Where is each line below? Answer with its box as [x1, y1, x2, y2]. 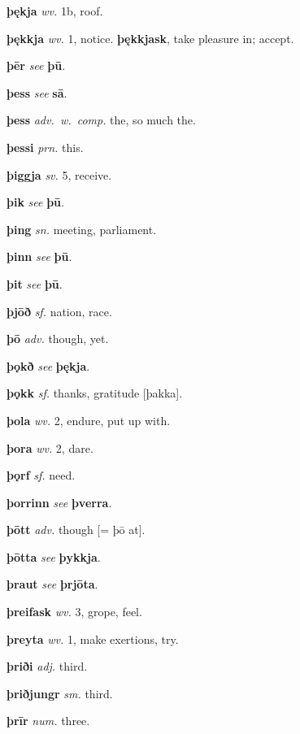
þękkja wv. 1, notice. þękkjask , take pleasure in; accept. [7, 29, 294, 46]
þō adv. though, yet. [7, 330, 109, 347]
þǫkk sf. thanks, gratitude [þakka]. [7, 384, 183, 402]
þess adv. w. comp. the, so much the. [7, 111, 196, 128]
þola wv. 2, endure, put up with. [7, 411, 171, 428]
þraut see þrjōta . [7, 575, 98, 593]
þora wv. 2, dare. [7, 439, 93, 456]
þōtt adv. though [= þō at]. [7, 521, 146, 538]
